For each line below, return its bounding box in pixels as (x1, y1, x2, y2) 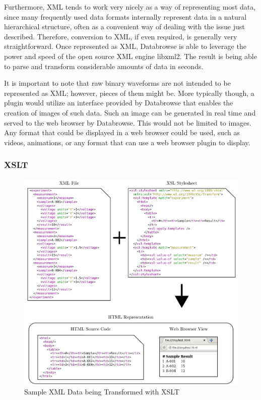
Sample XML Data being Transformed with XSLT (24, 386, 179, 397)
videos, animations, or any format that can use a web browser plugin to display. (4, 137, 250, 147)
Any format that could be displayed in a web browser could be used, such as (4, 127, 240, 138)
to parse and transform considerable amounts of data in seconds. (4, 61, 204, 71)
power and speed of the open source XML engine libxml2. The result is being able (4, 50, 257, 61)
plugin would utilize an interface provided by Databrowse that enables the (4, 97, 233, 108)
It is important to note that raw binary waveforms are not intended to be (4, 78, 231, 88)
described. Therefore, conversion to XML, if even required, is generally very (4, 31, 237, 41)
